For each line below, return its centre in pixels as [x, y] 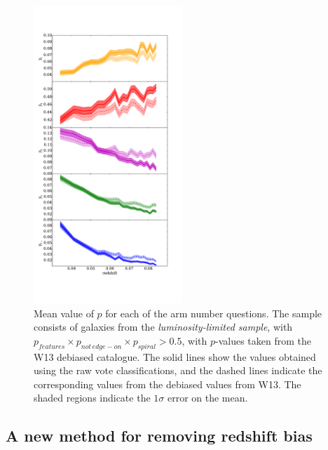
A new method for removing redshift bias [159, 436]
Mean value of [64, 313]
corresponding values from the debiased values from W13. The [168, 384]
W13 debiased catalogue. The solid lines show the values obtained [175, 356]
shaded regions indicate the [92, 398]
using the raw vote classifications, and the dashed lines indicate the [178, 370]
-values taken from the [263, 340]
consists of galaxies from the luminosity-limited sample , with [163, 327]
